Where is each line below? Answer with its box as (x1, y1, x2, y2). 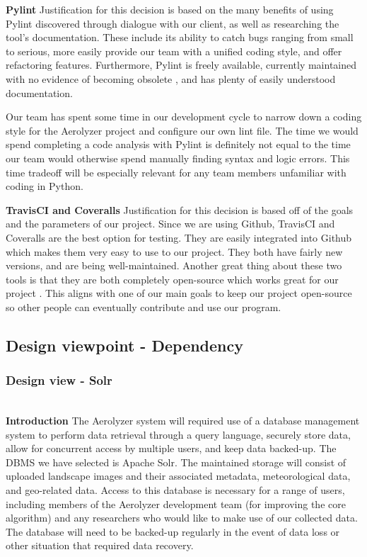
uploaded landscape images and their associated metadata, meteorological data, (6, 468, 351, 483)
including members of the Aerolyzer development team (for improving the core (6, 496, 346, 511)
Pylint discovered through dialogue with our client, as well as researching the (6, 16, 339, 30)
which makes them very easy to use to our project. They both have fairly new (6, 244, 343, 259)
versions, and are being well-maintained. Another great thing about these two (6, 258, 342, 273)
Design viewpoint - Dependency (6, 334, 243, 356)
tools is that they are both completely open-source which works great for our (6, 271, 339, 286)
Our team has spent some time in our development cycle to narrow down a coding (6, 109, 362, 124)
